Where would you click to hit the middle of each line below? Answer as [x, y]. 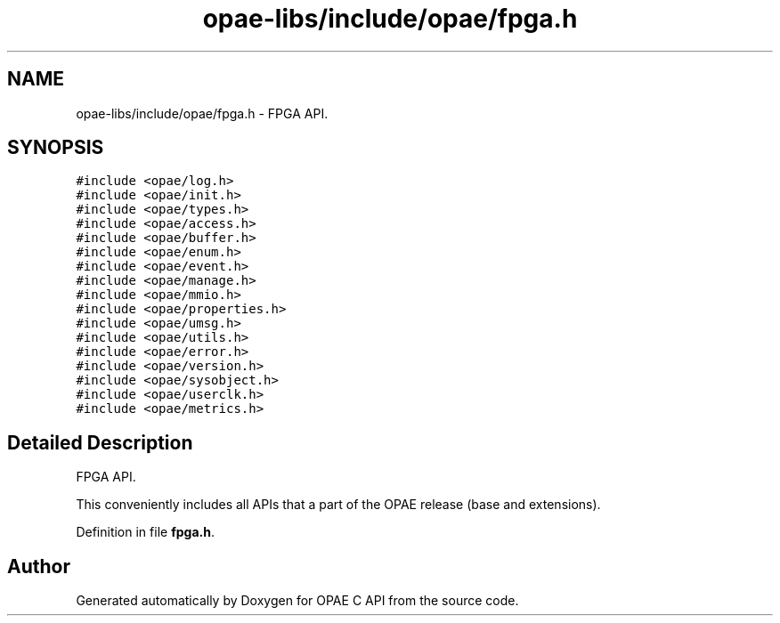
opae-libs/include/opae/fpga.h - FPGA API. [202, 113]
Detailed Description [100, 442]
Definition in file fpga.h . [145, 532]
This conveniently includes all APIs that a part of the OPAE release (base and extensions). [338, 505]
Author [39, 566]
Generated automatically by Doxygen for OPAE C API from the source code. [297, 601]
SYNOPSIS [56, 148]
